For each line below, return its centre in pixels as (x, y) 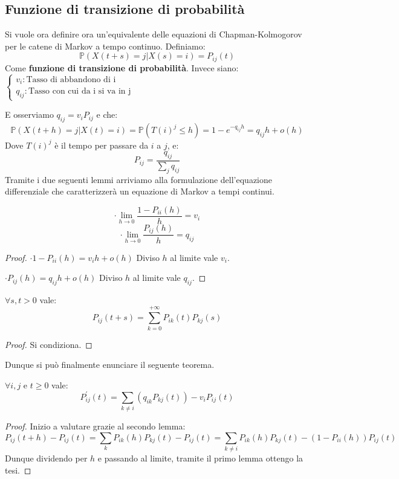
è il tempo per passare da (102, 145)
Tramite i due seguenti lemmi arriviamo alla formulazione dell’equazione (139, 179)
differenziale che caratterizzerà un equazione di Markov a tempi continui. (140, 191)
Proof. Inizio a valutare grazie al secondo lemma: (95, 426)
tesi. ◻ (18, 470)
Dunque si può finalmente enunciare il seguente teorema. (110, 365)
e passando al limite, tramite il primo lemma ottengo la (200, 458)
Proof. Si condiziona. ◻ (49, 344)
